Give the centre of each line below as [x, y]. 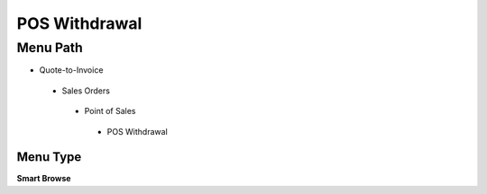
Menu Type [49, 157]
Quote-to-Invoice [71, 70]
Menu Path [50, 48]
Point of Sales [110, 111]
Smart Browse [44, 179]
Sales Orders [86, 91]
